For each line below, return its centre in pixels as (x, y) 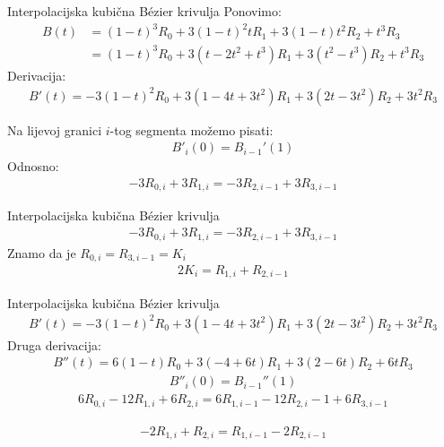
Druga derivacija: (54, 344)
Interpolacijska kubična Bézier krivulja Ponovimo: (144, 11)
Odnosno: (33, 166)
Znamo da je (42, 252)
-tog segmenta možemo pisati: (192, 129)
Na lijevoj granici (55, 129)
